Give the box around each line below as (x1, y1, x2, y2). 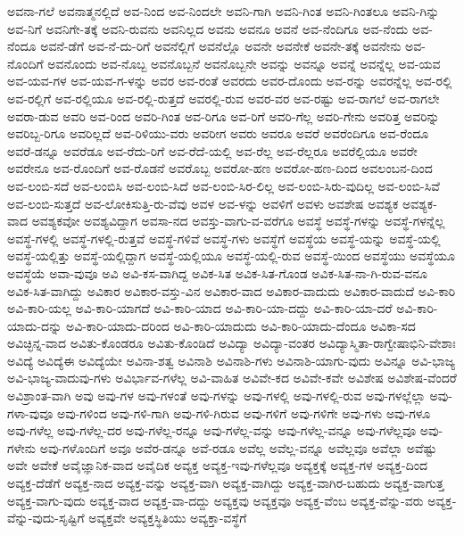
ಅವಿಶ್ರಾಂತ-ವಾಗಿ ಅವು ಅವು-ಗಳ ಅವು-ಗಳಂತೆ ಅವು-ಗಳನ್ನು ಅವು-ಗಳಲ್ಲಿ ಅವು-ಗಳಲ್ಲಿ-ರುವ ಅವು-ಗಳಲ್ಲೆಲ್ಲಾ (7, 386, 426, 405)
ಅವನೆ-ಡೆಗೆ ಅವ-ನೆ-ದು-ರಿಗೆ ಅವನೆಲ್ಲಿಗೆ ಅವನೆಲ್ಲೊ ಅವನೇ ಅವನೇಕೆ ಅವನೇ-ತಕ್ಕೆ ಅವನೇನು (40, 37, 402, 55)
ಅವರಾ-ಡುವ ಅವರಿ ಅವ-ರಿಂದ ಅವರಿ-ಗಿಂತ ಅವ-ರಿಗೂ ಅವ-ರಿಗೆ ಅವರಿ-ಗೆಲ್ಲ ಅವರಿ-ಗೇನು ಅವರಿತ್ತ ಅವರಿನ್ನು (7, 106, 440, 125)
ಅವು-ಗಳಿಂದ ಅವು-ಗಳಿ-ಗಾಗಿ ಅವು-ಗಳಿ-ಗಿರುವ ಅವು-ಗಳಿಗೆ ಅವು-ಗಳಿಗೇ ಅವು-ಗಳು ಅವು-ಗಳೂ (56, 403, 431, 422)
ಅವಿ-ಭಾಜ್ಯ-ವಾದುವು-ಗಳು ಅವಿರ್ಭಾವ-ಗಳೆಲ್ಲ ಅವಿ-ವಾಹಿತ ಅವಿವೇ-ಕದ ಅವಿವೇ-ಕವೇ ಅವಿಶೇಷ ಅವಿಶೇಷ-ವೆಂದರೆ (7, 368, 457, 387)
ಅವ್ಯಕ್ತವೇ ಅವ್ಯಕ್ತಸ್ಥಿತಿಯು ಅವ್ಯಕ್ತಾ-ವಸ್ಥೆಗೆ (88, 508, 247, 527)
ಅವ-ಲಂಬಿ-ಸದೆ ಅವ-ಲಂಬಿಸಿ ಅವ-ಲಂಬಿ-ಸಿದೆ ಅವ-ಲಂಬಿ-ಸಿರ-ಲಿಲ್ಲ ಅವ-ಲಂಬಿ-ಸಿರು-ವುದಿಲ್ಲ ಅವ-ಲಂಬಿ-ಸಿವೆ (7, 176, 440, 194)
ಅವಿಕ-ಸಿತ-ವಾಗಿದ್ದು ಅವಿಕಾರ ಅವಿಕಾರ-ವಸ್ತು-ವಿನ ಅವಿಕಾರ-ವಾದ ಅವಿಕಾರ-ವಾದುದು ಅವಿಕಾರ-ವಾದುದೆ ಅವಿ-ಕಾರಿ (7, 281, 456, 300)
